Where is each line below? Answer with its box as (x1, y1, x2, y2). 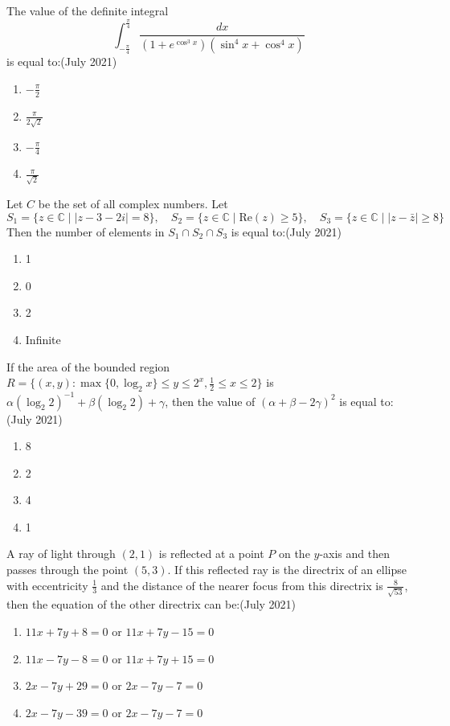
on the (278, 545, 310, 562)
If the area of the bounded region (6, 358, 170, 375)
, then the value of (165, 392, 256, 409)
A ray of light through (6, 545, 116, 562)
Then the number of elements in (6, 223, 165, 240)
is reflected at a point (158, 545, 264, 562)
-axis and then (319, 545, 390, 562)
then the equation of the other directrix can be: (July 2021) (6, 596, 297, 613)
